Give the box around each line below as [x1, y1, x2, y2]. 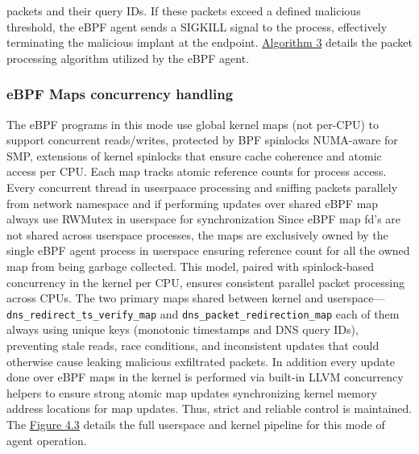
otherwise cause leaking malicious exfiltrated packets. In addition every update [6, 352, 395, 369]
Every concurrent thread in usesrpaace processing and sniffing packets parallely [6, 178, 398, 195]
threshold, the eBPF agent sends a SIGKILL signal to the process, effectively [6, 18, 388, 35]
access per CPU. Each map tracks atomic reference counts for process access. [6, 163, 387, 180]
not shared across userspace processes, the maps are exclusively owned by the [6, 226, 388, 243]
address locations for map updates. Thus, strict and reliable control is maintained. [6, 400, 413, 417]
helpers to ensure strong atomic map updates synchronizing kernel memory [6, 384, 377, 401]
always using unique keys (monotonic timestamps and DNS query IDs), [6, 321, 359, 338]
